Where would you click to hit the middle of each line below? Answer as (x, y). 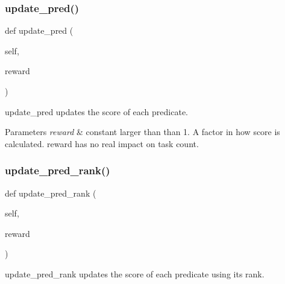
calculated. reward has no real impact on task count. (102, 143)
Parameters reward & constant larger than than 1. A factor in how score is (142, 132)
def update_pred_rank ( (51, 193)
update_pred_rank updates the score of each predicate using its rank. (135, 273)
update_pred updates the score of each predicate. (96, 111)
